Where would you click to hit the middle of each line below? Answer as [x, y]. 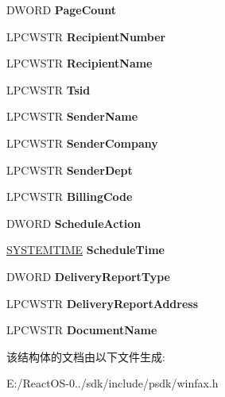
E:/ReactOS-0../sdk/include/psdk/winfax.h [112, 383]
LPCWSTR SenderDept [70, 170]
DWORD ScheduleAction [74, 223]
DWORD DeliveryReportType [88, 276]
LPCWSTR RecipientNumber [86, 36]
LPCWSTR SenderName [72, 116]
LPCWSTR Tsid [48, 89]
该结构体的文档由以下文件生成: [86, 356]
